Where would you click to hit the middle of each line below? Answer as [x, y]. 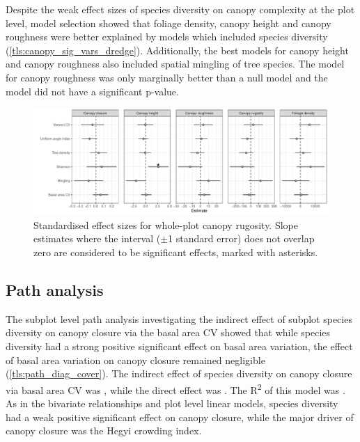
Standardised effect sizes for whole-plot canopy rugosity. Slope [166, 224]
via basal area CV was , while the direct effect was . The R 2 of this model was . [175, 388]
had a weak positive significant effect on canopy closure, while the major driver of [180, 417]
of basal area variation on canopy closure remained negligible [135, 360]
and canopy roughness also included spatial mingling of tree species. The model [175, 64]
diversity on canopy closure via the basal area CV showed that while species [168, 332]
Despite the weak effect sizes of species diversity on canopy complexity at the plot [180, 9]
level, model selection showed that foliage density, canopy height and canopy [169, 23]
